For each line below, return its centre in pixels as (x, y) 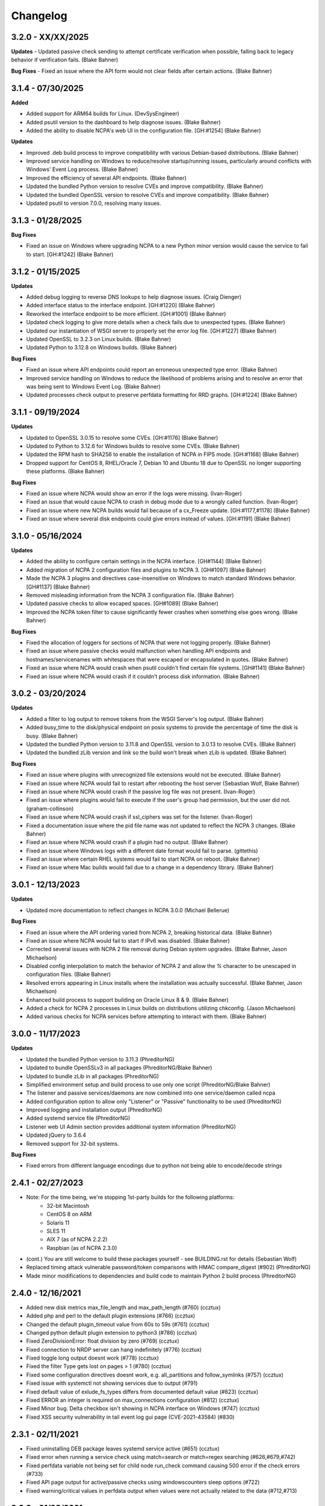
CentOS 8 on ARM (69, 1214)
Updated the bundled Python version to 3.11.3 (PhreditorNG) (100, 1059)
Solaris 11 (58, 1222)
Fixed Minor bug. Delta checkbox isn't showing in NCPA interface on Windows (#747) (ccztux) (143, 1408)
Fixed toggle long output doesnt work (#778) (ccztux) (93, 1358)
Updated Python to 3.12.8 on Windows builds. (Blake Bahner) (101, 348)
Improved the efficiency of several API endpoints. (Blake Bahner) (106, 178)
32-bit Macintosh (68, 1205)
